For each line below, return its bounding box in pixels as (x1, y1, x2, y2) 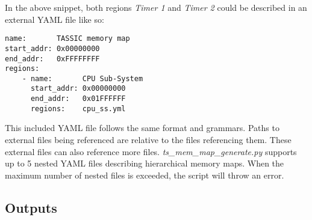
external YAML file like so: (5, 13, 104, 25)
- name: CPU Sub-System (22, 74, 143, 83)
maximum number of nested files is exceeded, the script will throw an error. (5, 168, 284, 181)
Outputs (5, 198, 57, 216)
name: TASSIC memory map (5, 34, 130, 43)
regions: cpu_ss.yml (30, 104, 126, 113)
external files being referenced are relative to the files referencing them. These (5, 133, 292, 146)
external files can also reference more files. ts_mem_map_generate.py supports (5, 145, 297, 157)
